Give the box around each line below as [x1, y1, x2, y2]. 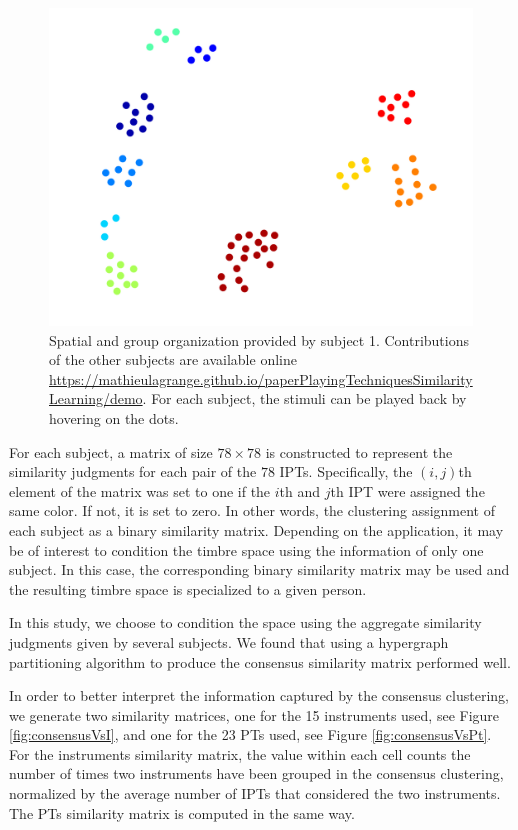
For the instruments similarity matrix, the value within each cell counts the [9, 743, 471, 764]
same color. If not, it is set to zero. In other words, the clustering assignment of [9, 500, 496, 521]
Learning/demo [49, 388, 143, 409]
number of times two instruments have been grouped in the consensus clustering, [9, 763, 504, 784]
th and [279, 480, 321, 501]
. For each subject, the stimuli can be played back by [142, 388, 467, 409]
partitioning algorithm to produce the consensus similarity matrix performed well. [9, 651, 511, 672]
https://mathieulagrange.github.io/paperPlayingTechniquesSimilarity [49, 368, 473, 389]
